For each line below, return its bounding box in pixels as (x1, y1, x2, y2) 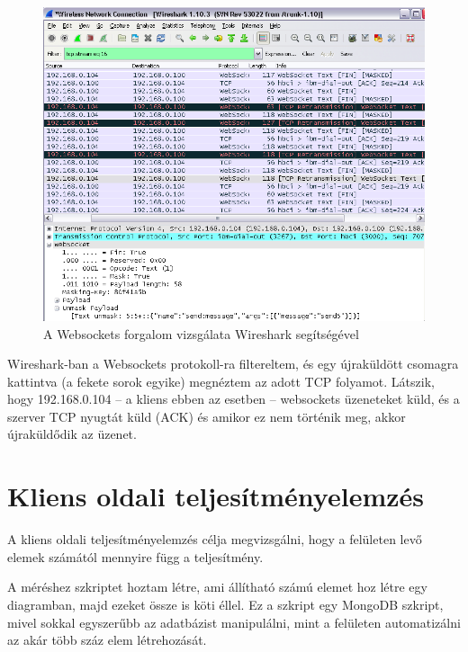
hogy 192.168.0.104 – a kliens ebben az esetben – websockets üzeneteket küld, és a (7, 389, 460, 408)
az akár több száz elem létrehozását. (7, 630, 207, 649)
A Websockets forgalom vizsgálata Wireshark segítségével (43, 324, 359, 343)
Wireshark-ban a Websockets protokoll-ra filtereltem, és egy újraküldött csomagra (7, 354, 459, 373)
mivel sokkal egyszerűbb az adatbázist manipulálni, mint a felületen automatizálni (7, 612, 461, 631)
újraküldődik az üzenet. (7, 424, 137, 443)
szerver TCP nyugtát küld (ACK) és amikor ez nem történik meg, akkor (7, 406, 406, 425)
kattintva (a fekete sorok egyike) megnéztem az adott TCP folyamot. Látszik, (7, 371, 435, 390)
